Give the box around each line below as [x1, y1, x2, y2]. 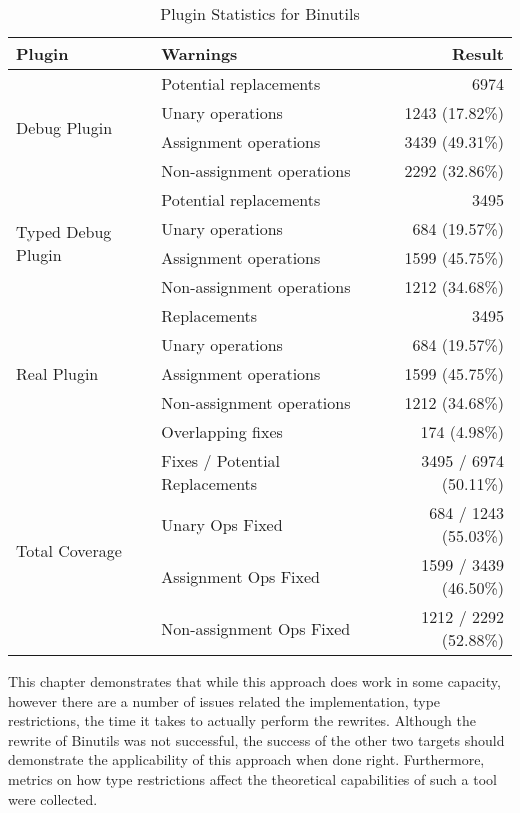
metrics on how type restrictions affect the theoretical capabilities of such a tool [8, 768, 497, 789]
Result [452, 42, 504, 65]
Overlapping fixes [161, 420, 283, 443]
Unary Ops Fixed [161, 512, 283, 536]
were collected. [8, 788, 98, 809]
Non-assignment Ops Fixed [161, 616, 351, 640]
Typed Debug [16, 220, 112, 243]
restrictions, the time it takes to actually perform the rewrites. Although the [8, 710, 476, 731]
